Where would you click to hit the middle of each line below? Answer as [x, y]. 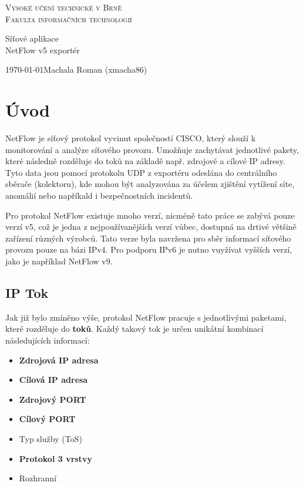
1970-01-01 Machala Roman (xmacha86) [76, 69]
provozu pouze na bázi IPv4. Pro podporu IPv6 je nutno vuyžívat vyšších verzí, [149, 249]
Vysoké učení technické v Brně [63, 7]
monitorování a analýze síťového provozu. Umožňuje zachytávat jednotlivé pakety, [152, 149]
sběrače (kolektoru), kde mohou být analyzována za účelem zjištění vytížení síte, [150, 184]
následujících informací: [48, 340]
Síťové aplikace [32, 38]
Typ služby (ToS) [51, 438]
